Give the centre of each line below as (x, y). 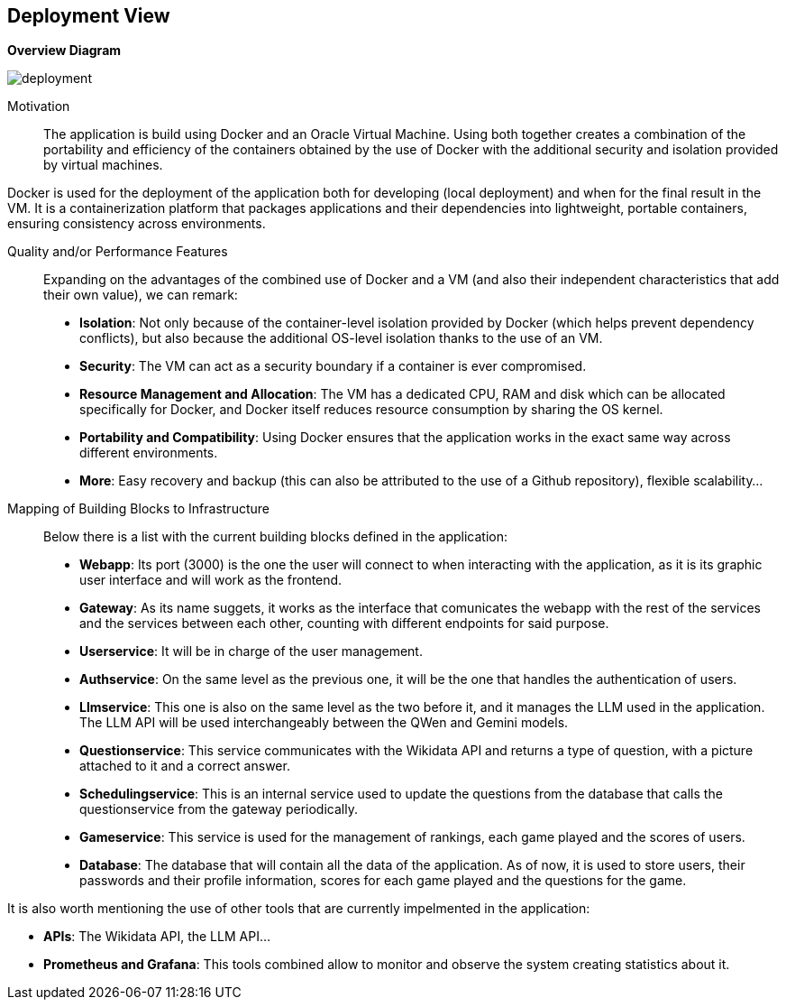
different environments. (149, 453)
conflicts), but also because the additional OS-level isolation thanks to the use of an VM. (341, 338)
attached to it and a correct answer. (185, 766)
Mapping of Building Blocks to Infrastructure (138, 509)
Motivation (39, 106)
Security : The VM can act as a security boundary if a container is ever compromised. (333, 366)
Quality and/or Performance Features (118, 252)
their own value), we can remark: (141, 295)
